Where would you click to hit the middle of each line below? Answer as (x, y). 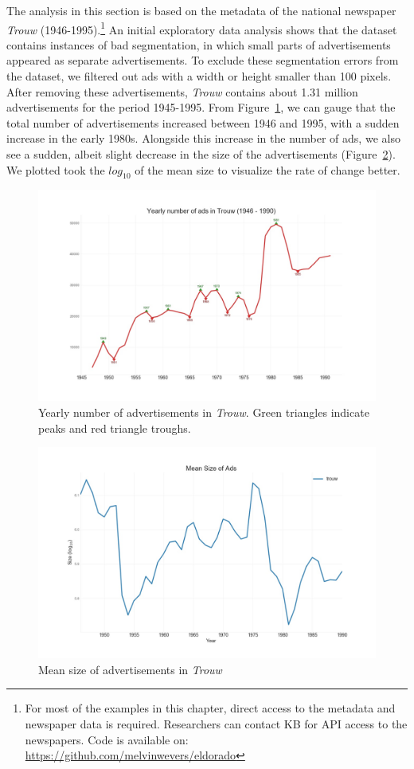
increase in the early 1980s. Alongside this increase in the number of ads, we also (203, 138)
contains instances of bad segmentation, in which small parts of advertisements (199, 44)
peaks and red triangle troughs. (115, 428)
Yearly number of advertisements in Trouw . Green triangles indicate (204, 412)
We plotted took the (56, 169)
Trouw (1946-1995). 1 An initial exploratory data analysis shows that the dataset (202, 28)
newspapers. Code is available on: (107, 739)
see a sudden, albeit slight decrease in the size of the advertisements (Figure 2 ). (201, 154)
